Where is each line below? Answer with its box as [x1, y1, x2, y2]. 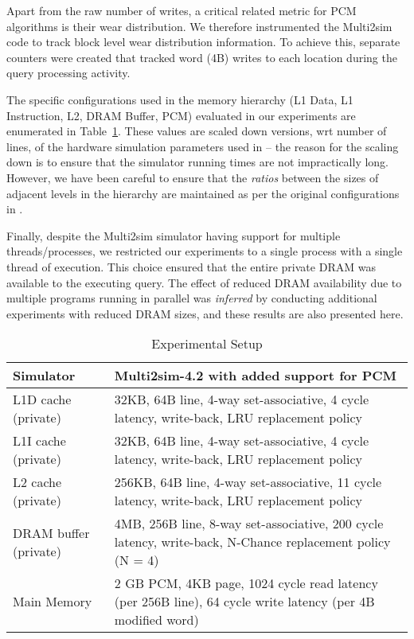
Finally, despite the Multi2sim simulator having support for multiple [6, 227, 341, 244]
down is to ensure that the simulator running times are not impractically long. [6, 154, 389, 170]
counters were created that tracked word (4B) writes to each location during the [6, 49, 397, 65]
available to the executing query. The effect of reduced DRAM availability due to [6, 274, 402, 290]
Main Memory [13, 592, 92, 611]
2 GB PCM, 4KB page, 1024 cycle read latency [114, 574, 378, 593]
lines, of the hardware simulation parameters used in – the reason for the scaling [6, 138, 399, 154]
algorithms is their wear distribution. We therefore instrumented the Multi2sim [6, 18, 393, 34]
